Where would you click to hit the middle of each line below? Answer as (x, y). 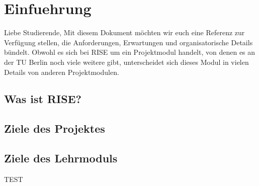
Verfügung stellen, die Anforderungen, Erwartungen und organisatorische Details (128, 42)
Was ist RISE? (43, 99)
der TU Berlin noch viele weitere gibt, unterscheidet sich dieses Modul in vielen (126, 62)
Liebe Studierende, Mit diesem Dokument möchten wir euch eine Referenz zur (124, 32)
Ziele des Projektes (55, 128)
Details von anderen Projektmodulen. (62, 72)
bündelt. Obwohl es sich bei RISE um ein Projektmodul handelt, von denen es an (130, 52)
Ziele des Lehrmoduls (61, 158)
